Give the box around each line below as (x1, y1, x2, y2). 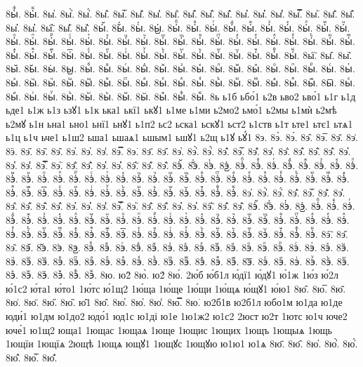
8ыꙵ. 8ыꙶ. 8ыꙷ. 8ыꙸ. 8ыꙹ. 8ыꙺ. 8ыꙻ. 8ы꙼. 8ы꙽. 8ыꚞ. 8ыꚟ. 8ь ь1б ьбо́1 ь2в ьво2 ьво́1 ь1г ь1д (6, 88, 356, 103)
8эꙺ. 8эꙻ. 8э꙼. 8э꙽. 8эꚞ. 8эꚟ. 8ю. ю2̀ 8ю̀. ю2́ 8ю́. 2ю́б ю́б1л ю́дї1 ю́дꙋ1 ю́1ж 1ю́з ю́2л (6, 267, 338, 282)
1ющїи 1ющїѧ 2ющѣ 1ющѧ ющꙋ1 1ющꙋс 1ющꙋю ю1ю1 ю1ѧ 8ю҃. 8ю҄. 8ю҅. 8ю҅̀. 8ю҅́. (6, 336, 358, 351)
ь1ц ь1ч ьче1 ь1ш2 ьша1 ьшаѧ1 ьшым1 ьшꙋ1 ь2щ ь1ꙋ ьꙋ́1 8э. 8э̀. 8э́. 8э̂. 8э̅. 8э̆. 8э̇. (6, 130, 358, 145)
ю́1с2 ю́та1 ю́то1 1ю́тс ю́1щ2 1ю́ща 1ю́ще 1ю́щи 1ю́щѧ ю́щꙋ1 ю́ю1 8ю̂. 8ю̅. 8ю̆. (6, 281, 346, 295)
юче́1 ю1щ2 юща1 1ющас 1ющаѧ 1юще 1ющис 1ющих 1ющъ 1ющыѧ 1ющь (6, 322, 333, 337)
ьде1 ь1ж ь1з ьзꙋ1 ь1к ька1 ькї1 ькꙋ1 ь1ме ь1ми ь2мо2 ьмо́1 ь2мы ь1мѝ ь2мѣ (6, 102, 337, 117)
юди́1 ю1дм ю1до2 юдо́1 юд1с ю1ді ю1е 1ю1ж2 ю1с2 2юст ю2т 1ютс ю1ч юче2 (6, 309, 348, 323)
